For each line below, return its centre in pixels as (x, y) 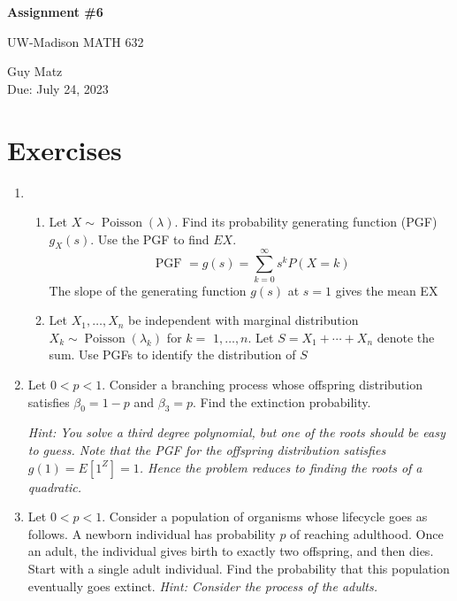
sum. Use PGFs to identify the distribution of (172, 354)
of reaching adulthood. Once (367, 533)
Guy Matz (35, 71)
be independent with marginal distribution (244, 320)
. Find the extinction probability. (282, 401)
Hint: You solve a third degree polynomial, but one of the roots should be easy (236, 432)
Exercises (65, 149)
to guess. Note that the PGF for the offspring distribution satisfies (207, 449)
